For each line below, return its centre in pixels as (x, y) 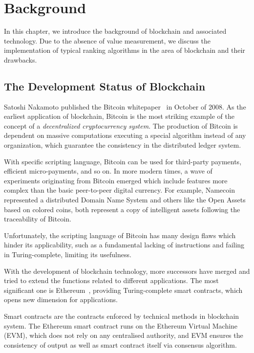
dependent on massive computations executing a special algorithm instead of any (125, 135)
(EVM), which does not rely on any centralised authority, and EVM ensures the (124, 335)
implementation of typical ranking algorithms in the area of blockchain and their (125, 50)
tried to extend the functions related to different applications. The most (111, 280)
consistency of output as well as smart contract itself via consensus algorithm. (120, 344)
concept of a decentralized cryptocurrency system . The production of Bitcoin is (121, 125)
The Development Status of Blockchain (105, 86)
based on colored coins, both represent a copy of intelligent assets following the (122, 209)
